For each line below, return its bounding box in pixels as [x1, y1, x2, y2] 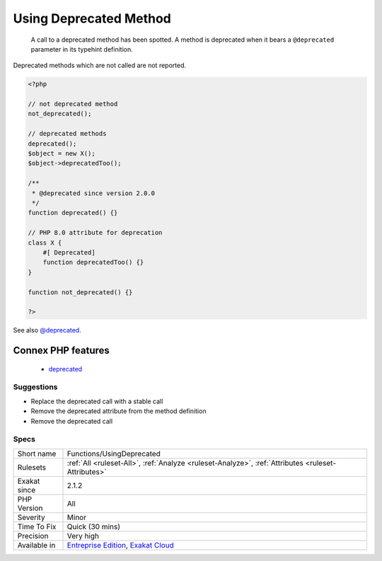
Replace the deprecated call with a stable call [30, 397, 163, 405]
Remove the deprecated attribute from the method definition [30, 407, 207, 415]
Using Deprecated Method [13, 11, 171, 26]
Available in [17, 540, 56, 550]
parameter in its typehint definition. [30, 45, 134, 53]
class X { [28, 238, 62, 247]
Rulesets [17, 462, 46, 472]
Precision [17, 531, 49, 540]
